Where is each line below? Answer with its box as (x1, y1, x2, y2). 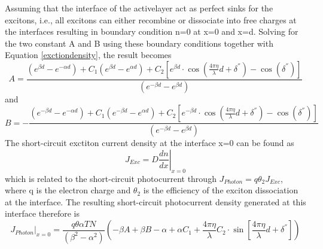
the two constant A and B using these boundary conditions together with (5, 37, 273, 49)
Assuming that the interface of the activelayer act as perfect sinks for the (5, 2, 273, 14)
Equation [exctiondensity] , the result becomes (5, 48, 172, 61)
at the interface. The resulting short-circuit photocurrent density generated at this (5, 195, 306, 208)
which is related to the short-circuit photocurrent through (5, 172, 217, 184)
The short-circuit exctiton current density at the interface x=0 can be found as (5, 136, 294, 149)
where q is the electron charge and (5, 184, 131, 196)
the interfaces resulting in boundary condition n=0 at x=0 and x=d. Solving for (5, 25, 298, 38)
